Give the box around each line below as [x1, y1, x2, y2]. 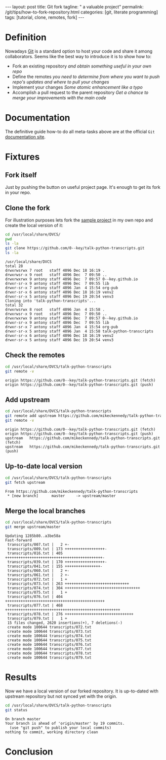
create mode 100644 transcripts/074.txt [7, 633, 92, 639]
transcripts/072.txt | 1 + [7, 577, 68, 582]
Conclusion [5, 746, 53, 758]
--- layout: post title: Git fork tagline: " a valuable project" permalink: [5, 4, 144, 9]
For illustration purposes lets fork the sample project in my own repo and [5, 217, 153, 223]
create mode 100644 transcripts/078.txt [7, 651, 92, 656]
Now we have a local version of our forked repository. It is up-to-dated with [5, 688, 159, 694]
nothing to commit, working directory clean [5, 729, 98, 735]
